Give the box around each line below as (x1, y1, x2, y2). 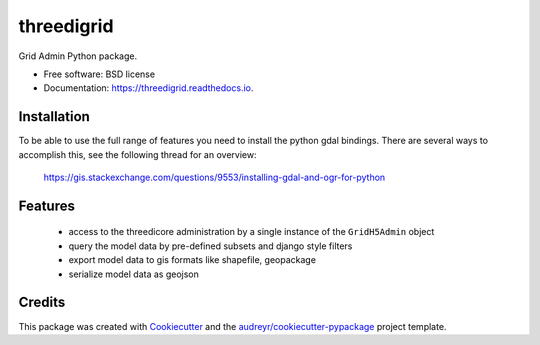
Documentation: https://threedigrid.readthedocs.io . (43, 82, 254, 94)
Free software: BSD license (43, 68, 155, 80)
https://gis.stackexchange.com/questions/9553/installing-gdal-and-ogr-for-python (43, 171, 386, 184)
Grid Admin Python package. (18, 50, 138, 62)
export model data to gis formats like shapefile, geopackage (68, 254, 317, 266)
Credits (18, 294, 66, 311)
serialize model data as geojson (68, 268, 199, 280)
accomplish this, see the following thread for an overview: (18, 148, 257, 160)
